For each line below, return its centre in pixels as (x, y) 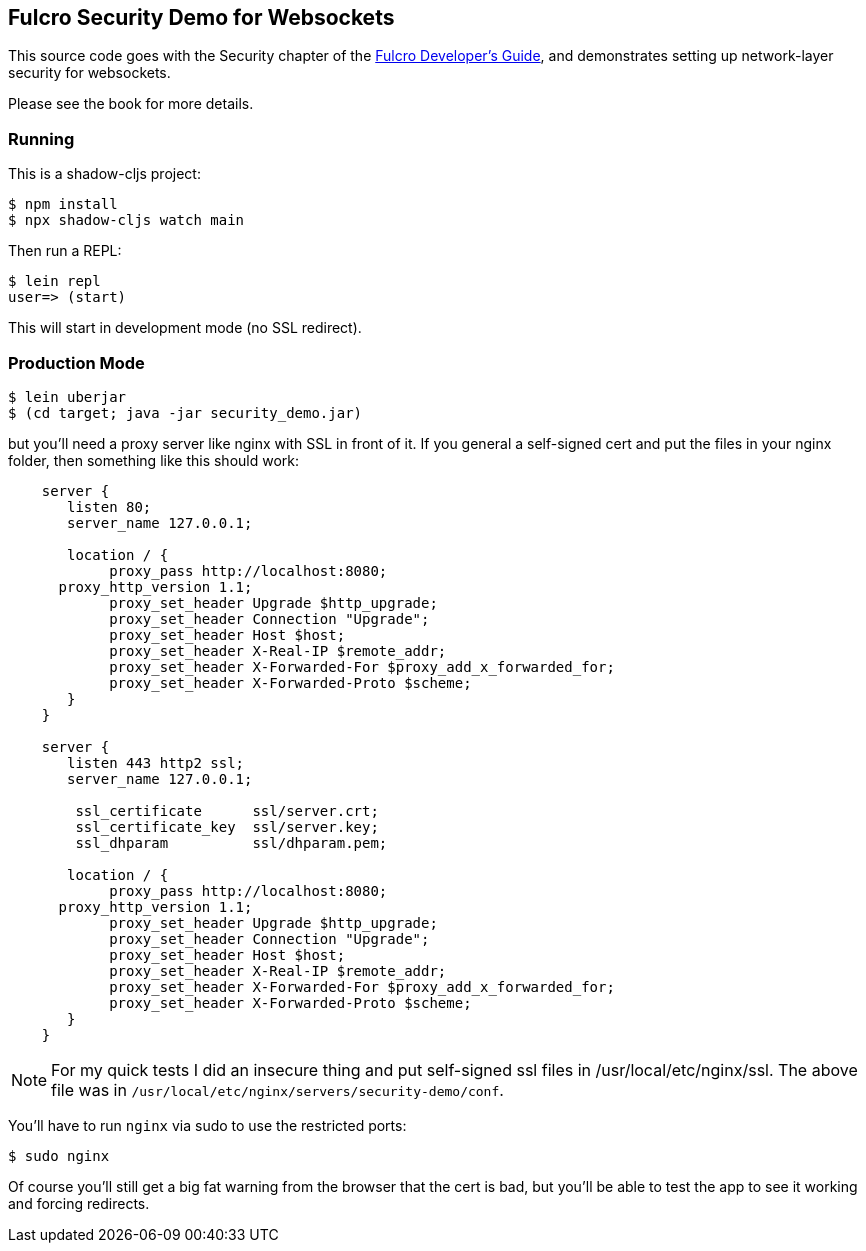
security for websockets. (89, 73)
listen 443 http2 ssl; (156, 762)
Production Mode (76, 362)
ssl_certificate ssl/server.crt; (227, 810)
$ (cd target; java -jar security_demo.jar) (185, 412)
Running (41, 138)
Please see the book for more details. (131, 104)
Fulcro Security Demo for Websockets (201, 17)
